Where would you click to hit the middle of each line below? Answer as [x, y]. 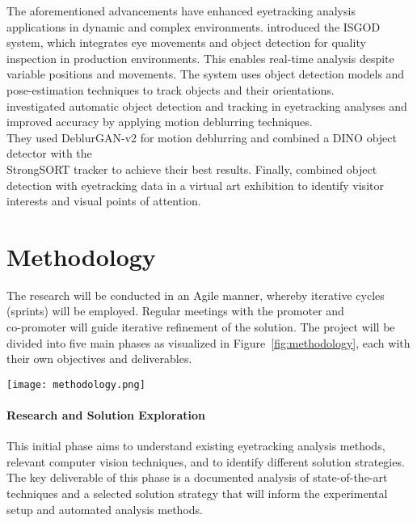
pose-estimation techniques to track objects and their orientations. [171, 89]
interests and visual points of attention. [104, 201]
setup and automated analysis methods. [105, 509]
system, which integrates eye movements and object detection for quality [186, 42]
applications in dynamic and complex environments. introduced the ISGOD [194, 26]
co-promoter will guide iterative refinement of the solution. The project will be [201, 327]
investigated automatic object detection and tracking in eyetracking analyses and [207, 105]
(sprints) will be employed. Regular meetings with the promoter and [175, 311]
